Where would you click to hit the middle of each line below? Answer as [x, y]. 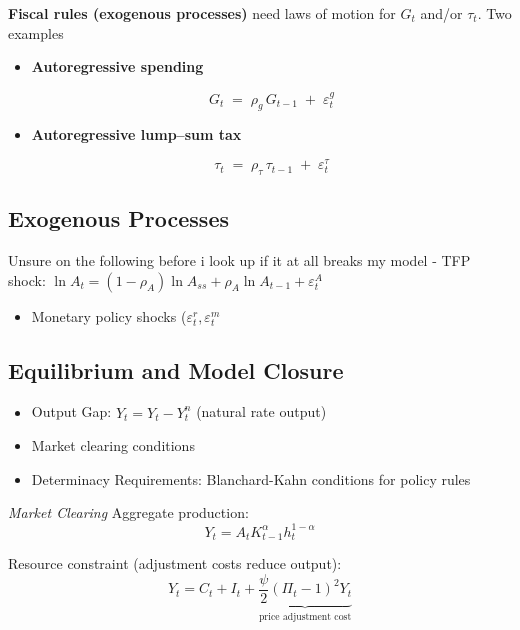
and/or [441, 13]
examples [36, 32]
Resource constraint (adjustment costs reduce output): [175, 563]
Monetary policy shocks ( [109, 315]
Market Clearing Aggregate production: [128, 512]
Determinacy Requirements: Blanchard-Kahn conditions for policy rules [251, 478]
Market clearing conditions [113, 445]
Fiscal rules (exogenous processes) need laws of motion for [202, 13]
